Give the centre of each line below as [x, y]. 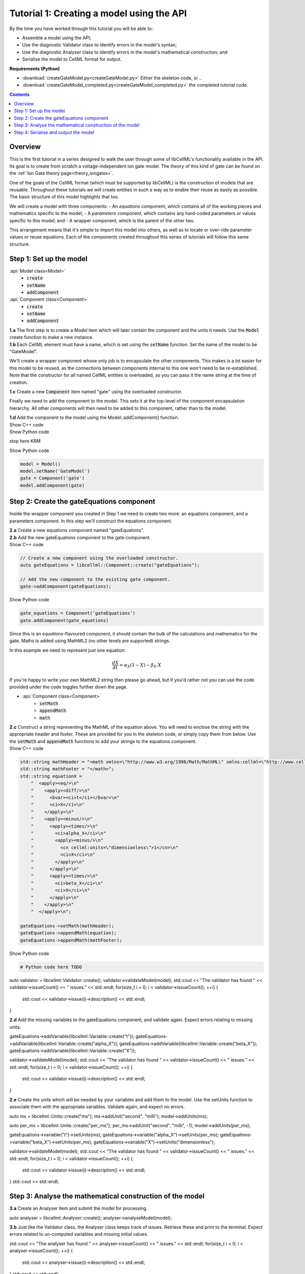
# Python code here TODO [51, 967]
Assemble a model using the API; [57, 38]
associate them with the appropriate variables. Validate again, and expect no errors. [97, 1107]
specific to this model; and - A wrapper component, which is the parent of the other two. [102, 220]
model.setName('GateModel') [55, 471]
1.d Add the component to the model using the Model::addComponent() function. [94, 417]
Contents [20, 94]
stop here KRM [25, 441]
